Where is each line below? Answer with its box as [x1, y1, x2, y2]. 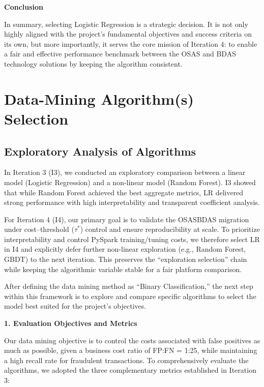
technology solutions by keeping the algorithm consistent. [4, 58, 183, 69]
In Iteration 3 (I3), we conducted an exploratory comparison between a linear [4, 167, 246, 177]
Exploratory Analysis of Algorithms [4, 143, 196, 159]
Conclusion [4, 2, 44, 12]
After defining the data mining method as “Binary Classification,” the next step [4, 281, 253, 291]
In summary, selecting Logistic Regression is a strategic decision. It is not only [4, 18, 248, 29]
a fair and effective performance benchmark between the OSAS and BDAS [4, 48, 236, 59]
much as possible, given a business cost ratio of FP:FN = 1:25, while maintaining [4, 345, 257, 355]
